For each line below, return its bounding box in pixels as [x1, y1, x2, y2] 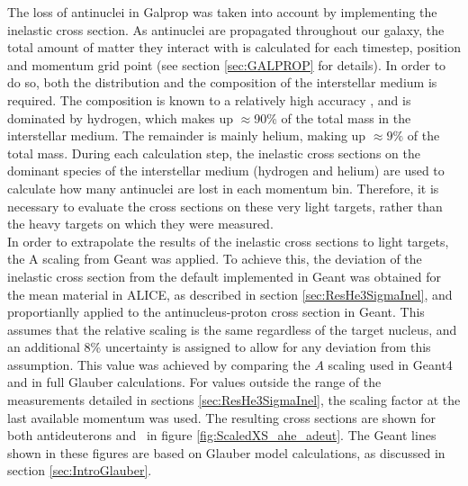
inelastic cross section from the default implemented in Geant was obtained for [7, 266, 442, 285]
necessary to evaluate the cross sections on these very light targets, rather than [7, 196, 443, 215]
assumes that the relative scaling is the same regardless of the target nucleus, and [7, 319, 457, 338]
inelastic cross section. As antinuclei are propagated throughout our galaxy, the [7, 20, 445, 39]
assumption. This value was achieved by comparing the [7, 355, 310, 373]
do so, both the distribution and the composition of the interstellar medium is [7, 73, 437, 92]
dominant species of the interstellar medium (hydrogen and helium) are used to [7, 161, 445, 180]
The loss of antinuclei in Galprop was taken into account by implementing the [7, 3, 437, 21]
